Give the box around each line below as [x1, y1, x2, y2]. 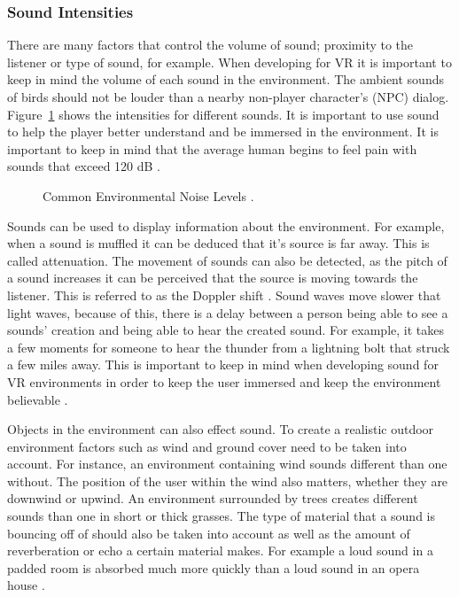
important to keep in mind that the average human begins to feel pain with [7, 139, 417, 158]
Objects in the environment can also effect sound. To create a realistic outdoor [7, 420, 434, 438]
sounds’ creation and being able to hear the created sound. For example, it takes [7, 321, 444, 339]
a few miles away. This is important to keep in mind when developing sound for [7, 355, 439, 374]
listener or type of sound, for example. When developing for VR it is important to [7, 52, 452, 71]
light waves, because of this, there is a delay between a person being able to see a [7, 303, 448, 322]
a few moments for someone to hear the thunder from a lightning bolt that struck [7, 337, 450, 356]
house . [7, 576, 45, 594]
